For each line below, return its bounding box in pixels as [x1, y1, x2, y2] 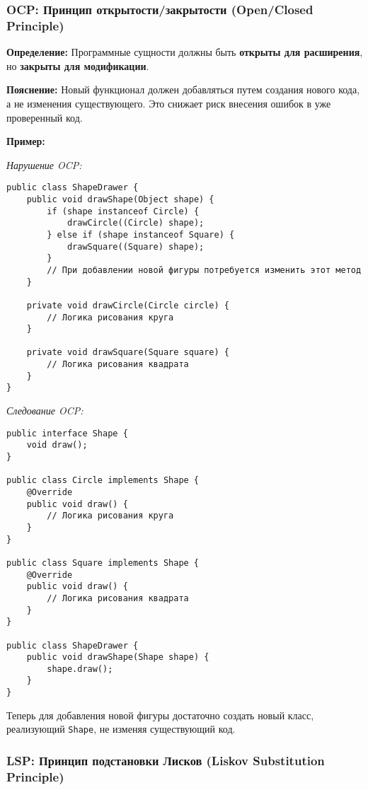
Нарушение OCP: [6, 157, 82, 172]
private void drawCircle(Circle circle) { [26, 300, 229, 310]
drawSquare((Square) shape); [67, 241, 205, 252]
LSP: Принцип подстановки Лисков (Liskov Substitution [6, 751, 325, 769]
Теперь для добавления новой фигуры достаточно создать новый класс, [6, 707, 314, 722]
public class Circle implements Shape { [6, 475, 200, 486]
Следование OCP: [6, 403, 84, 418]
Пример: [6, 134, 45, 149]
